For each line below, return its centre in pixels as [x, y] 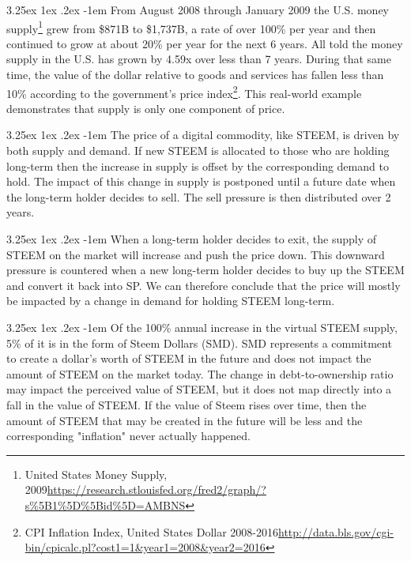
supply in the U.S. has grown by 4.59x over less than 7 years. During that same [199, 59]
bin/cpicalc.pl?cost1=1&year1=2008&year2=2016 [145, 547]
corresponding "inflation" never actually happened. [129, 436]
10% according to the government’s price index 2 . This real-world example [184, 92]
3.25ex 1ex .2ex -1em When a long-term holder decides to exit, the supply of [192, 239]
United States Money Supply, [96, 474]
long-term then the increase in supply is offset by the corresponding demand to [198, 166]
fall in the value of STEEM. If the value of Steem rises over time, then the [187, 404]
